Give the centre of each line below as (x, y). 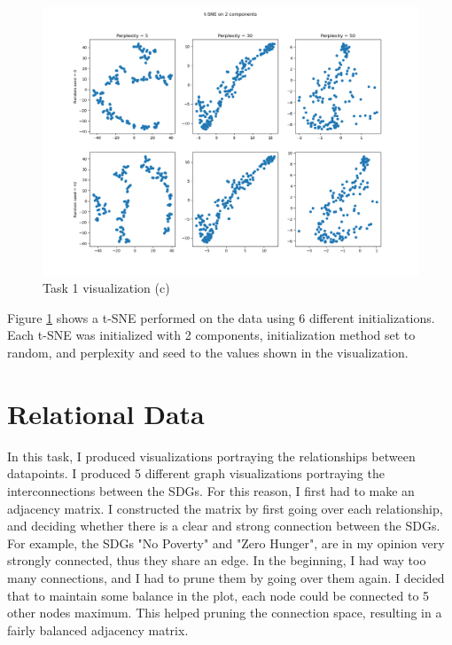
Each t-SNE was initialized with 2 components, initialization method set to (211, 335)
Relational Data (106, 413)
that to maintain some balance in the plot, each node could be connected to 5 (218, 595)
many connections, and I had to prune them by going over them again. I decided (226, 577)
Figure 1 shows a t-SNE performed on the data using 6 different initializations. (221, 317)
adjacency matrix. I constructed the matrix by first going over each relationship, (225, 508)
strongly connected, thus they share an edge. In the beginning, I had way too (217, 560)
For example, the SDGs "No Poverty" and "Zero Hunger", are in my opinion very (226, 543)
